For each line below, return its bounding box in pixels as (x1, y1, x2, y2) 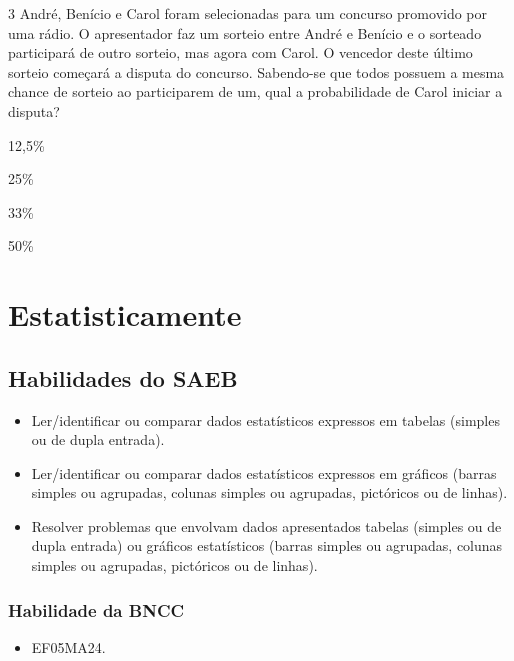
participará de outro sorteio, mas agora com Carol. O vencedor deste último (8, 42, 473, 63)
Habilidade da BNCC (8, 597, 185, 622)
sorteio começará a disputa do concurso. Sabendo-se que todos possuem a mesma (8, 61, 505, 82)
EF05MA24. (31, 636, 106, 657)
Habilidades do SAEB (8, 362, 238, 393)
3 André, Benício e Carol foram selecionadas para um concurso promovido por (8, 3, 488, 23)
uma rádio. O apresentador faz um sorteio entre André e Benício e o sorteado (8, 22, 482, 43)
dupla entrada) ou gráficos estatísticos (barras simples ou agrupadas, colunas (31, 535, 503, 556)
